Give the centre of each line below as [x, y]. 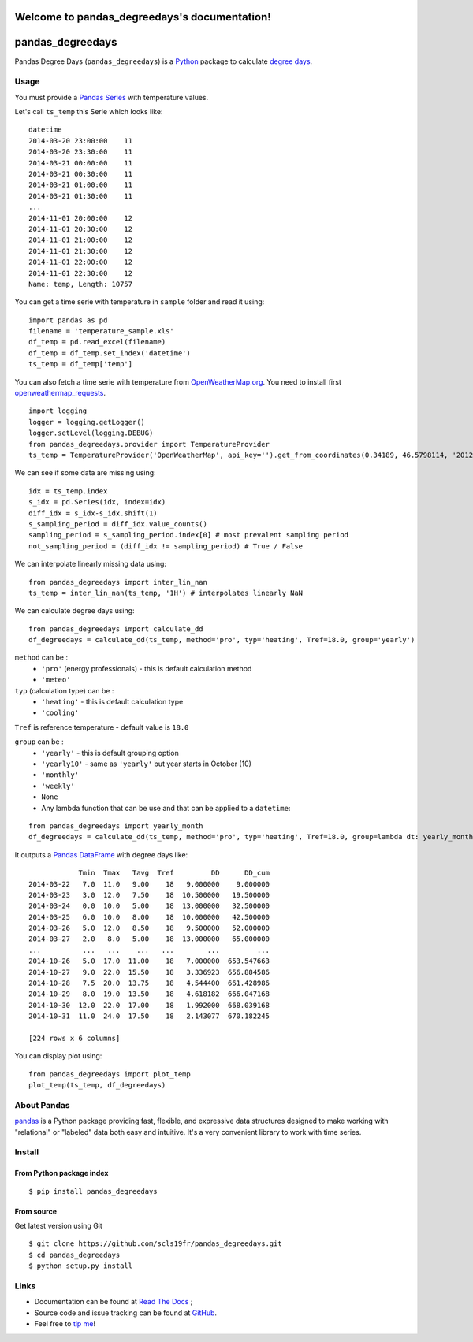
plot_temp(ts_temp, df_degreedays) [97, 1085]
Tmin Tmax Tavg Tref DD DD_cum [174, 873]
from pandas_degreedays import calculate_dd [116, 629]
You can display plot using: [58, 1056]
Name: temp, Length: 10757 [81, 284]
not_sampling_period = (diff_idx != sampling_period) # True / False [166, 546]
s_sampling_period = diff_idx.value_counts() [118, 524]
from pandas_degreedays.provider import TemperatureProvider [149, 444]
